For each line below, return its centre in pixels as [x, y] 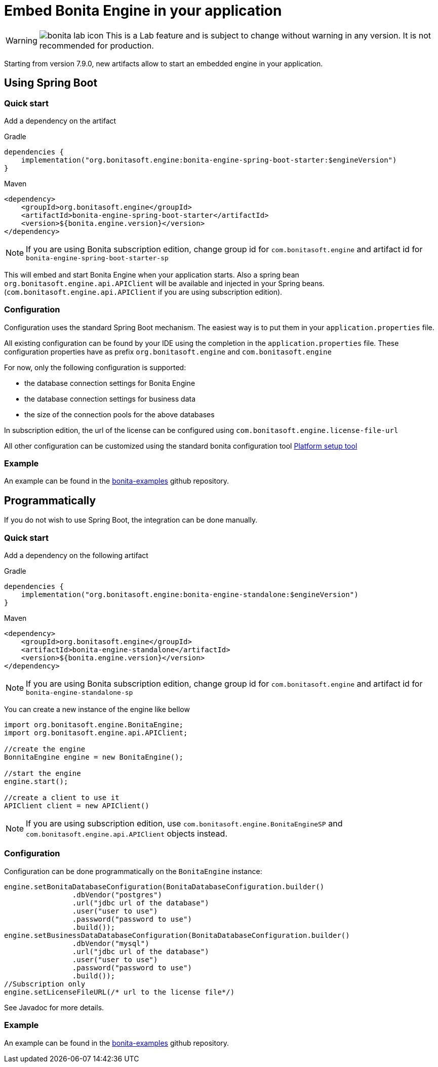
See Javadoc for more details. [54, 1007]
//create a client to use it [62, 798]
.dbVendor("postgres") [117, 895]
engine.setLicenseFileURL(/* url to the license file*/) [120, 992]
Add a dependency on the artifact [60, 121]
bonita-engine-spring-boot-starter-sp [97, 258]
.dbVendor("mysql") [111, 943]
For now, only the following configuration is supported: [95, 367]
